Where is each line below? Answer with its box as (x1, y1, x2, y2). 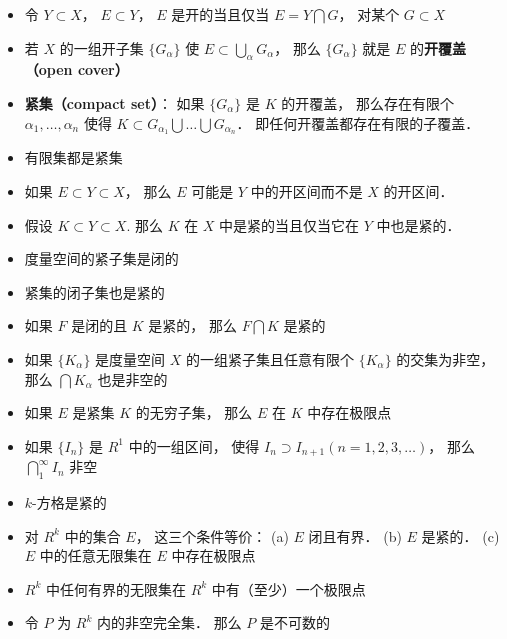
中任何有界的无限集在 (45, 578, 186, 599)
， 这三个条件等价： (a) (135, 525, 289, 546)
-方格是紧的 (32, 492, 107, 513)
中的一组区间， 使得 (128, 435, 260, 456)
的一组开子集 (59, 37, 144, 58)
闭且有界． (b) (308, 525, 402, 546)
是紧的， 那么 (148, 315, 238, 336)
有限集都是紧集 (24, 147, 123, 168)
